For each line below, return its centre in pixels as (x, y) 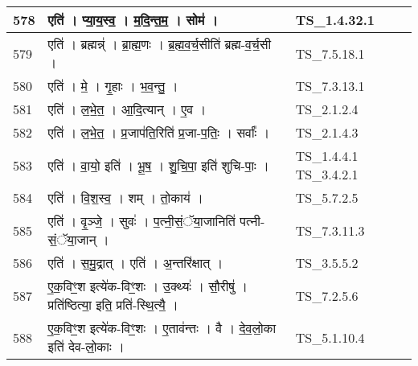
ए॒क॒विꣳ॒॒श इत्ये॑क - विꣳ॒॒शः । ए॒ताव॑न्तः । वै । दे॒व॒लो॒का (162, 328)
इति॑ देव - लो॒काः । (86, 346)
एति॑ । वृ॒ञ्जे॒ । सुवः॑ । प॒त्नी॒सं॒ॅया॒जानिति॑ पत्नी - (156, 221)
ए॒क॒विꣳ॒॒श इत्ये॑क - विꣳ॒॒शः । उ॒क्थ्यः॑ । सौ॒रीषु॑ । (148, 286)
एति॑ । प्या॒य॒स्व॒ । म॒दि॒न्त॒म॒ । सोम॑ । (133, 20)
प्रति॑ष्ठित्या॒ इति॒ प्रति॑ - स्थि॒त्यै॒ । (113, 304)
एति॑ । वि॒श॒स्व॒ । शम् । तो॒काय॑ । (125, 197)
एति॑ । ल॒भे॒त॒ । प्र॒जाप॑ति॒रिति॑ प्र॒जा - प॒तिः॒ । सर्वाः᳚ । (159, 132)
